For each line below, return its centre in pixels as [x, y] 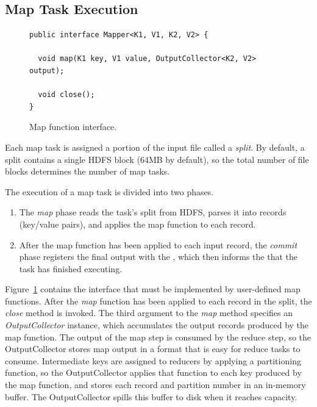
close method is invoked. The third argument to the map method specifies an [149, 313]
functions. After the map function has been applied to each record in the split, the [158, 301]
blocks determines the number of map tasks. [87, 171]
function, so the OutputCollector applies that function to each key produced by [153, 373]
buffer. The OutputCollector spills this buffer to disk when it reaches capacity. [151, 396]
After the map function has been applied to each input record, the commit [158, 244]
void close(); [66, 95]
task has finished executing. [71, 268]
